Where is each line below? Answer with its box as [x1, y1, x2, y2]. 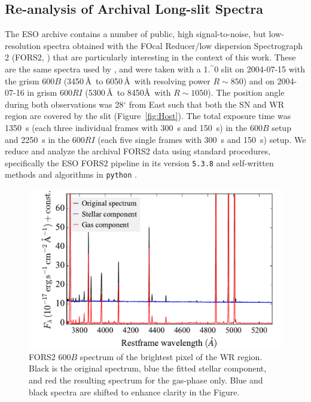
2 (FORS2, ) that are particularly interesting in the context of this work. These [5, 51, 296, 63]
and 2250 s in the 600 [5, 133, 85, 145]
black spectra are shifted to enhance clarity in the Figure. [29, 385, 240, 398]
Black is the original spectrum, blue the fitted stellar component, [29, 362, 267, 374]
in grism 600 [27, 86, 72, 99]
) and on [243, 74, 275, 87]
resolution [5, 39, 41, 51]
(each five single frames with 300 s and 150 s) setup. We [97, 133, 306, 145]
